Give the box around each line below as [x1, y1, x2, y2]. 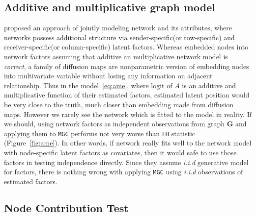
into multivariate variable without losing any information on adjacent [4, 71, 213, 81]
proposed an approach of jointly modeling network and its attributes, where [4, 23, 232, 33]
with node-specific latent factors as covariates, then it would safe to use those [4, 147, 237, 157]
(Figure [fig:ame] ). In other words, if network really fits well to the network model [4, 138, 252, 148]
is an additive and [182, 80, 236, 90]
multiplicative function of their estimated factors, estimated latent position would [4, 90, 250, 100]
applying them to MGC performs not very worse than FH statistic [4, 128, 196, 138]
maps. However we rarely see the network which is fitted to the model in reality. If [4, 109, 252, 119]
